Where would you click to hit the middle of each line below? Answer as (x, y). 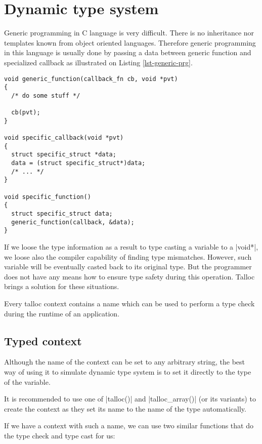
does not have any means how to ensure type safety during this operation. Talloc (129, 276)
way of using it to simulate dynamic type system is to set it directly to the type (128, 371)
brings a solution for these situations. (62, 286)
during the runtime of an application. (62, 313)
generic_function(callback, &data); (73, 222)
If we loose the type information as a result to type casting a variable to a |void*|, (131, 246)
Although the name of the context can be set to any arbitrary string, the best (124, 362)
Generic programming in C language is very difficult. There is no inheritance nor (129, 33)
